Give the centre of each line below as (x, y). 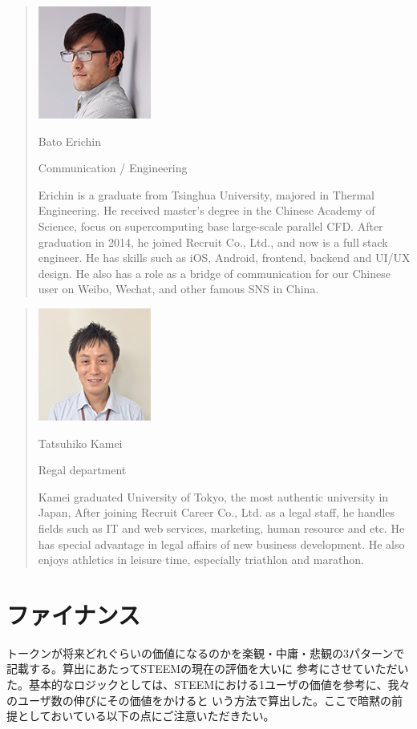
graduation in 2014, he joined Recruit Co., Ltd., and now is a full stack (213, 242)
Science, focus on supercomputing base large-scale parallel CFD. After (211, 226)
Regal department (82, 470)
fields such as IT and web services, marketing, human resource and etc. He (221, 528)
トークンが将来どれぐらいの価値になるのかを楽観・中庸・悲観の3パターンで (206, 652)
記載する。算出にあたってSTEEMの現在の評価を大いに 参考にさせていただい (208, 669)
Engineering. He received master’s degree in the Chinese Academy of (206, 210)
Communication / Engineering (113, 168)
